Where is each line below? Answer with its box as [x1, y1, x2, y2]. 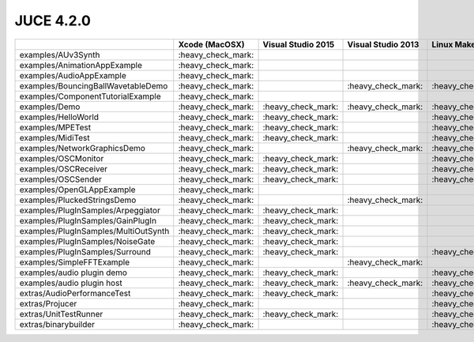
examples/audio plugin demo [19, 267, 128, 278]
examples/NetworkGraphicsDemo [19, 142, 146, 153]
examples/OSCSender [19, 174, 103, 185]
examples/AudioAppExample [19, 70, 126, 81]
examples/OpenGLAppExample [19, 184, 136, 195]
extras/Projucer [19, 298, 77, 309]
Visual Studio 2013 [347, 39, 419, 50]
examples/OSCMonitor [19, 152, 104, 163]
